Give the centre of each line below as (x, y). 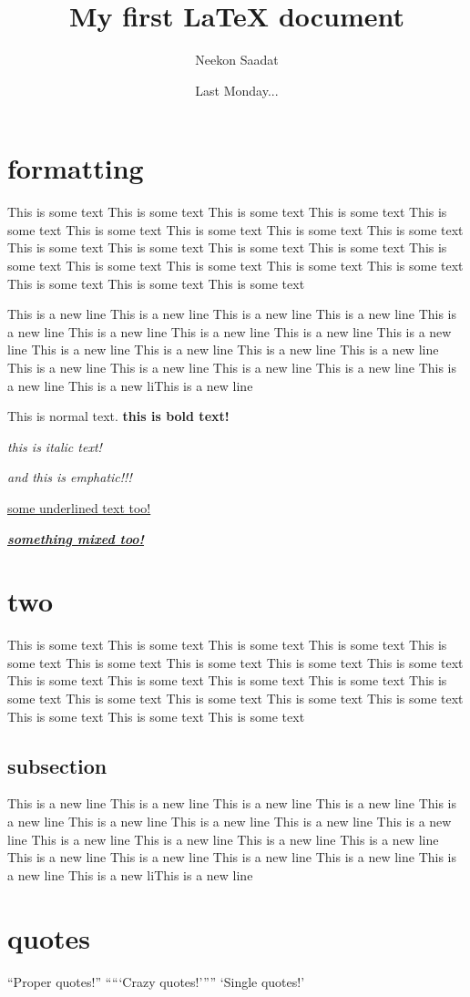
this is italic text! (55, 446)
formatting (76, 168)
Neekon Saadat (237, 60)
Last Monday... (237, 90)
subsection (57, 765)
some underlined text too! (79, 507)
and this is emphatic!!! (70, 477)
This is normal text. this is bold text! (118, 416)
